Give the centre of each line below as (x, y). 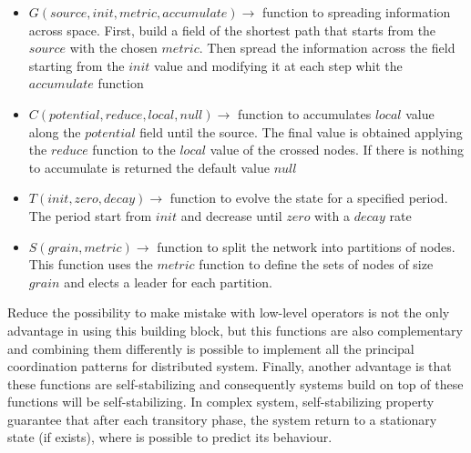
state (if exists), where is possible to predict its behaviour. (170, 437)
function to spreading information (357, 12)
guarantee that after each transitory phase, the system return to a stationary (222, 419)
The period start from (90, 215)
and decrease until (231, 215)
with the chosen (113, 48)
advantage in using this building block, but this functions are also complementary (235, 330)
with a (333, 215)
